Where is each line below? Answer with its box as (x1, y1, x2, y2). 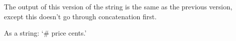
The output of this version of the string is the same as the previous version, (4, 1, 233, 11)
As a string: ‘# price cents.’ (4, 28, 87, 38)
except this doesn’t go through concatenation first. (4, 11, 157, 21)
